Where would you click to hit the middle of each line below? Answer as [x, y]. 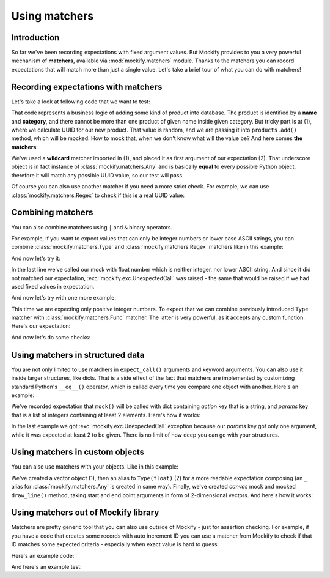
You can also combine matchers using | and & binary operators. [92, 227]
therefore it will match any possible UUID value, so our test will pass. [97, 175]
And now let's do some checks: [51, 337]
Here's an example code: [43, 555]
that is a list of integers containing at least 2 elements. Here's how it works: [106, 415]
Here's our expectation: [41, 326]
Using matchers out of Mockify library [85, 513]
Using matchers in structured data [78, 355]
